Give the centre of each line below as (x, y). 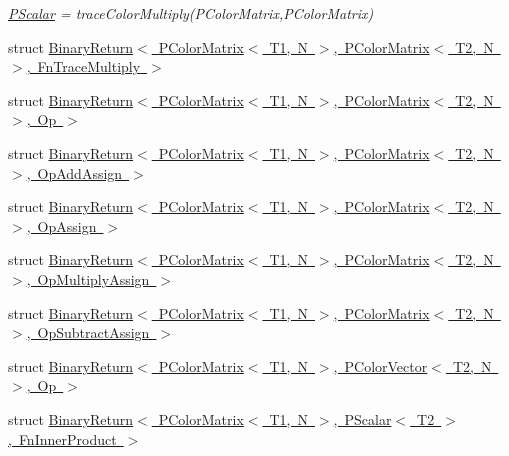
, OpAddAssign (74, 172)
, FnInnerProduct (62, 438)
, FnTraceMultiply (83, 66)
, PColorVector (380, 365)
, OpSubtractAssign (88, 332)
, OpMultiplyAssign (88, 278)
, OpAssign (61, 225)
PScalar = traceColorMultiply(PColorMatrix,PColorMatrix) (191, 13)
